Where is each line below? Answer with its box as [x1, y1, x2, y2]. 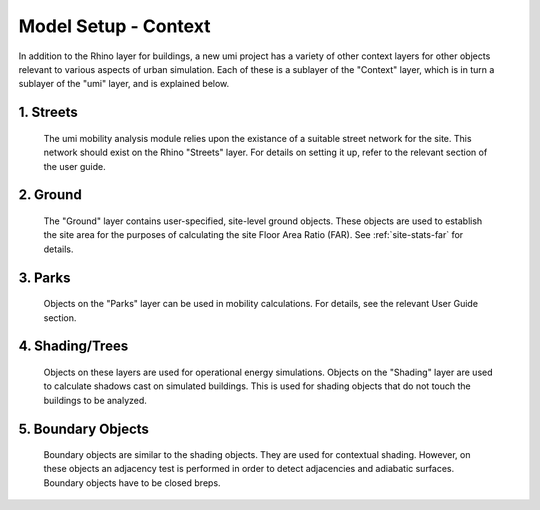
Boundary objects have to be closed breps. [43, 476, 221, 489]
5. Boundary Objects [18, 420, 150, 437]
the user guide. [43, 160, 107, 172]
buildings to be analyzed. [43, 394, 147, 406]
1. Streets [18, 104, 79, 121]
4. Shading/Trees [18, 338, 129, 355]
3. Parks [18, 269, 71, 286]
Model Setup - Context [18, 15, 211, 37]
